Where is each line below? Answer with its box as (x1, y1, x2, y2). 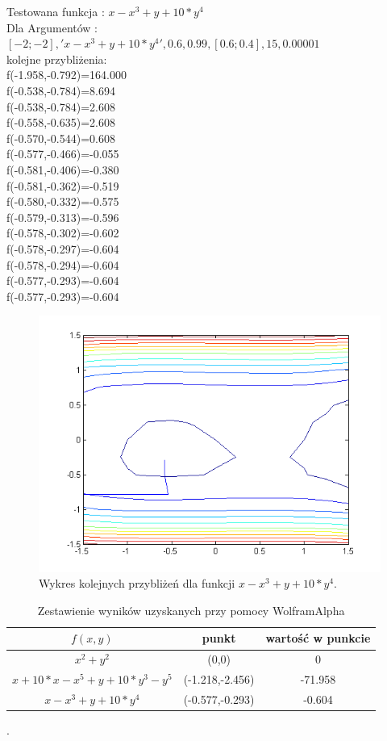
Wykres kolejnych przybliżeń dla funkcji (39, 575, 235, 592)
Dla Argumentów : (6, 19, 98, 36)
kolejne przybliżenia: (6, 50, 107, 67)
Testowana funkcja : (6, 3, 105, 19)
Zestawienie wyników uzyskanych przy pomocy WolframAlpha (37, 601, 345, 618)
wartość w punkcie (265, 630, 371, 647)
